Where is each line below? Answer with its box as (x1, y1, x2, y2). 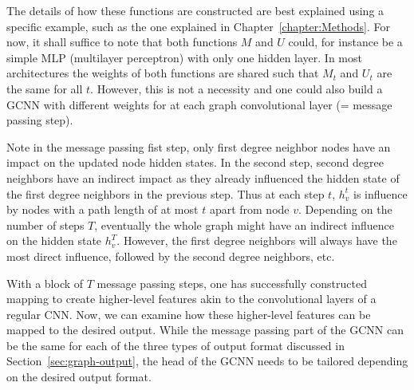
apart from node (209, 201, 290, 218)
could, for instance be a (288, 33, 403, 50)
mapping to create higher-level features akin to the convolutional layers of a (6, 290, 377, 307)
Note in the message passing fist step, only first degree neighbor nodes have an (6, 138, 391, 155)
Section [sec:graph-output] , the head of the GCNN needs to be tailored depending (6, 353, 408, 369)
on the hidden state (6, 232, 102, 249)
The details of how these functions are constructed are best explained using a (6, 2, 384, 18)
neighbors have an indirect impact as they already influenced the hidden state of (6, 169, 400, 186)
